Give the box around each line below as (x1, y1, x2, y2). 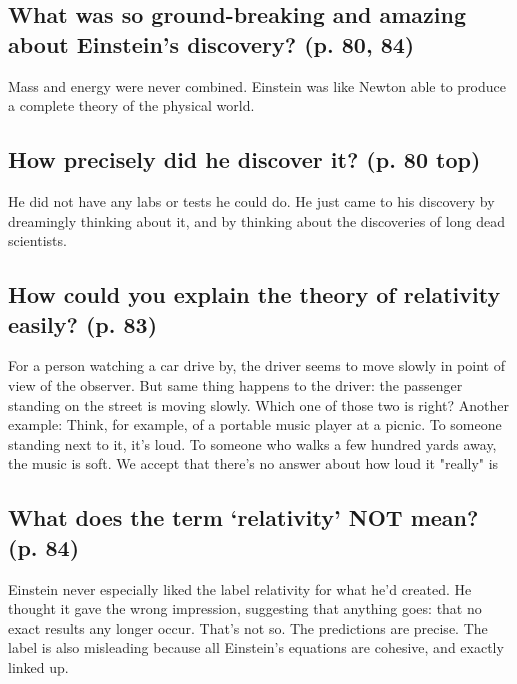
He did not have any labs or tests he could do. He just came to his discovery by (8, 190, 495, 211)
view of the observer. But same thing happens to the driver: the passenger (8, 374, 463, 395)
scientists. (8, 230, 67, 251)
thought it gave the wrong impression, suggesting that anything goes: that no (8, 598, 482, 619)
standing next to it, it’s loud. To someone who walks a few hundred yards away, (8, 433, 497, 454)
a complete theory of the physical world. (8, 95, 255, 116)
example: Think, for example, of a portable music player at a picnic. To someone (8, 414, 502, 435)
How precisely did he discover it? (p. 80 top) (8, 144, 481, 175)
